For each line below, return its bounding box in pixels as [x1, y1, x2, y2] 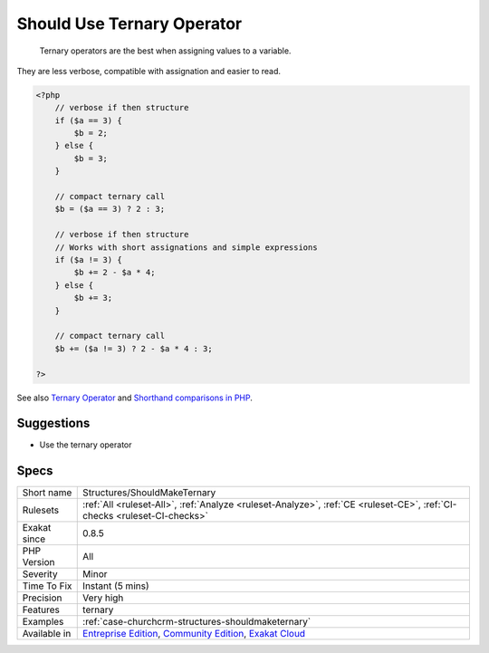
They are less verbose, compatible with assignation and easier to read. [16, 65, 281, 76]
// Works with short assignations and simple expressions [54, 242, 318, 253]
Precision [22, 591, 62, 604]
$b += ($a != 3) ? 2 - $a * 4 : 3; [54, 343, 213, 353]
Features [22, 603, 61, 616]
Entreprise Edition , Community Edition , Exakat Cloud [82, 628, 306, 640]
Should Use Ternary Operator [16, 14, 243, 34]
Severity [22, 568, 58, 581]
